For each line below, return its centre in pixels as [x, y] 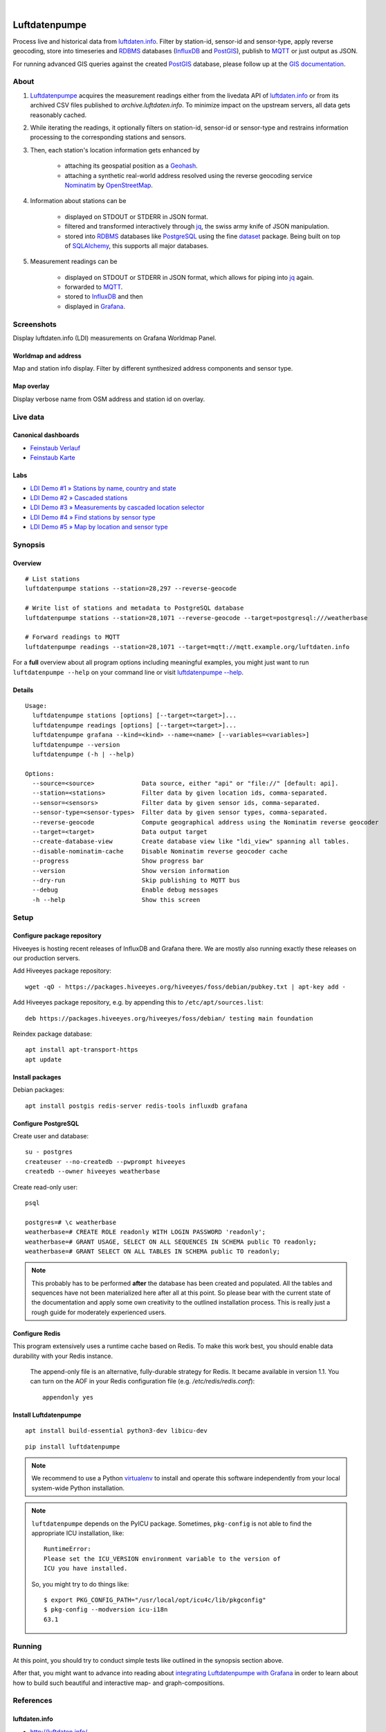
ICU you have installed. [86, 1568]
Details [23, 690]
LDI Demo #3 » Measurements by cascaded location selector [117, 507]
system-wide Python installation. [78, 1488]
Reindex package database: [53, 1034]
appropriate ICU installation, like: [78, 1533]
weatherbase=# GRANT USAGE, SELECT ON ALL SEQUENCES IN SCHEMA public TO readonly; [171, 1241]
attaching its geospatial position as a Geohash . [131, 166]
